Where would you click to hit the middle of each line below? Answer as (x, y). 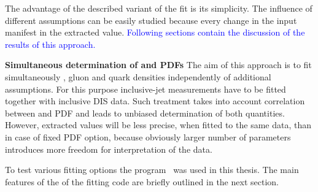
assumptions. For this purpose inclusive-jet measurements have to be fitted (145, 89)
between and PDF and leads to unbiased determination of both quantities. (145, 113)
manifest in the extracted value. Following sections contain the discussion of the (155, 32)
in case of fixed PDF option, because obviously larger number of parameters (148, 136)
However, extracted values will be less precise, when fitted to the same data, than (158, 125)
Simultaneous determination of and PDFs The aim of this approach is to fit (158, 65)
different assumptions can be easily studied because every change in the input (151, 20)
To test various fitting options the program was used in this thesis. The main (152, 170)
